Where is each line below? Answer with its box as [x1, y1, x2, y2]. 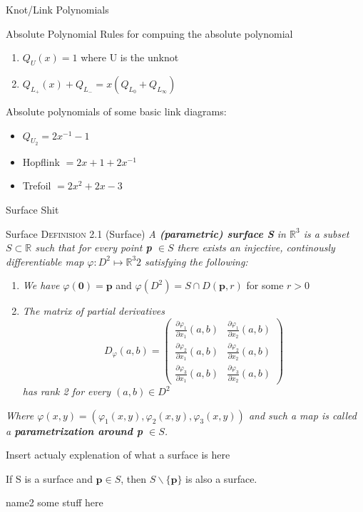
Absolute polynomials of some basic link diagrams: [6, 103, 227, 118]
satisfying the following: [145, 254, 248, 268]
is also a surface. [185, 471, 257, 486]
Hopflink [22, 154, 60, 169]
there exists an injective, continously [177, 240, 335, 255]
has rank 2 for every [22, 384, 111, 399]
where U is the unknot [81, 50, 179, 65]
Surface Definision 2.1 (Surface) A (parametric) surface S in [6, 226, 286, 241]
